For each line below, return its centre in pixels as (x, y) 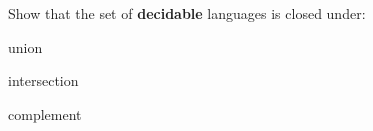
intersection (43, 80)
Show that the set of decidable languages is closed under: (187, 13)
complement (45, 113)
